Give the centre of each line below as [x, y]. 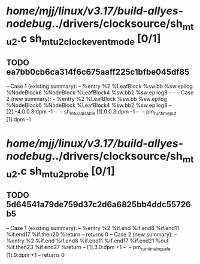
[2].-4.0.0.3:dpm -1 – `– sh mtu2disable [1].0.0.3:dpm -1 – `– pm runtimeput [91, 112]
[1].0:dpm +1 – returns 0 [35, 254]
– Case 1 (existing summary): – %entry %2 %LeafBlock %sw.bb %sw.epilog [100, 86]
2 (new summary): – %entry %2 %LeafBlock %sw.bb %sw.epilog [87, 99]
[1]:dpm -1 [19, 119]
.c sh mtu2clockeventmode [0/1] [89, 39]
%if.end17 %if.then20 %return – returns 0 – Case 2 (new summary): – [92, 235]
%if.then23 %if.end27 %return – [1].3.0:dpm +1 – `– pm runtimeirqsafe [88, 248]
